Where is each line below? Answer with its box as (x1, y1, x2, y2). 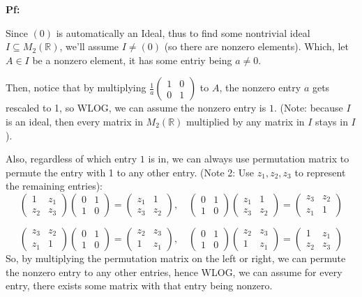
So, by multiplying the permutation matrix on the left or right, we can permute (6, 250, 346, 265)
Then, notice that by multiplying (6, 80, 146, 95)
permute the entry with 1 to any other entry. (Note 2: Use (6, 165, 255, 179)
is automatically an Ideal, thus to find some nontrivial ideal (56, 25, 310, 40)
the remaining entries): (6, 178, 103, 193)
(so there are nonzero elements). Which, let (164, 39, 349, 54)
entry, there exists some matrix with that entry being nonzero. (6, 278, 273, 293)
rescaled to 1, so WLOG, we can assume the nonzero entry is (6, 100, 266, 115)
